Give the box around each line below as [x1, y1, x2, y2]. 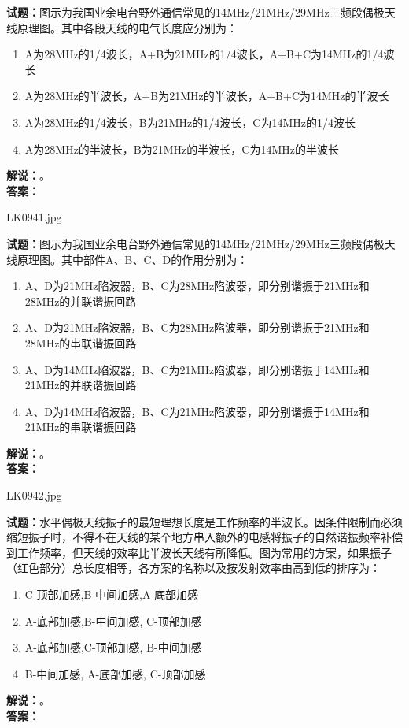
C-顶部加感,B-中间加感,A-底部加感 [24, 586, 199, 603]
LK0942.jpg [6, 487, 62, 503]
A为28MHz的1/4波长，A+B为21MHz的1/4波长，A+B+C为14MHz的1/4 [24, 46, 384, 62]
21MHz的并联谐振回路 [24, 377, 137, 393]
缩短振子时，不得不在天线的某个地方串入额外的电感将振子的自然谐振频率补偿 [6, 529, 403, 545]
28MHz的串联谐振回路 [24, 334, 137, 351]
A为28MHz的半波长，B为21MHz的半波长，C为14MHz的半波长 [24, 140, 339, 157]
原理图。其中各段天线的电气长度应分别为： [17, 19, 238, 35]
